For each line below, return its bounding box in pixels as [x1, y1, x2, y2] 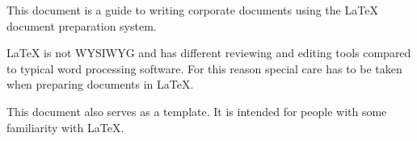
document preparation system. [6, 17, 157, 34]
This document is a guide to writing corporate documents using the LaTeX [6, 2, 378, 18]
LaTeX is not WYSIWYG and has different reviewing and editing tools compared [6, 44, 411, 61]
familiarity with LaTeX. [6, 118, 124, 135]
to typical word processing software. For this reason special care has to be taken [6, 60, 402, 77]
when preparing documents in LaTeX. [6, 76, 194, 93]
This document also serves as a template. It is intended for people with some [6, 102, 387, 119]
